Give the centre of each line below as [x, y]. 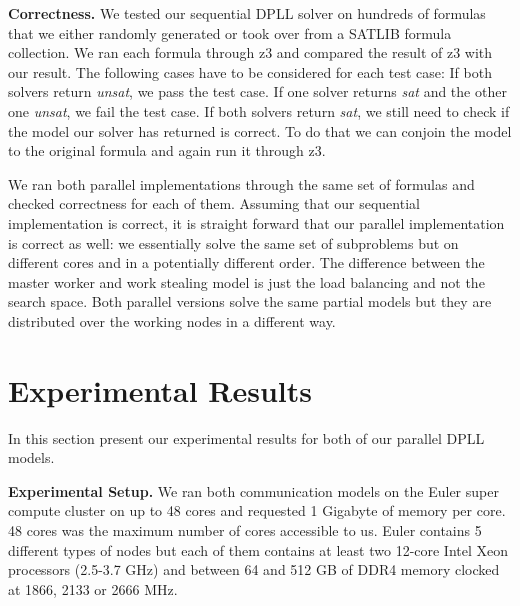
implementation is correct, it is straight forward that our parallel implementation [256, 222]
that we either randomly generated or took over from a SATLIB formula [230, 32]
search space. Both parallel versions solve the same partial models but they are [250, 301]
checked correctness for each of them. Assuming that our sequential [214, 203]
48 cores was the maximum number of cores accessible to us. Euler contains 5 [245, 530]
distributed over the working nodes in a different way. [172, 320]
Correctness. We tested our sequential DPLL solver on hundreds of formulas [247, 13]
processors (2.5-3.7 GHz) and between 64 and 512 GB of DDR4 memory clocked [254, 569]
